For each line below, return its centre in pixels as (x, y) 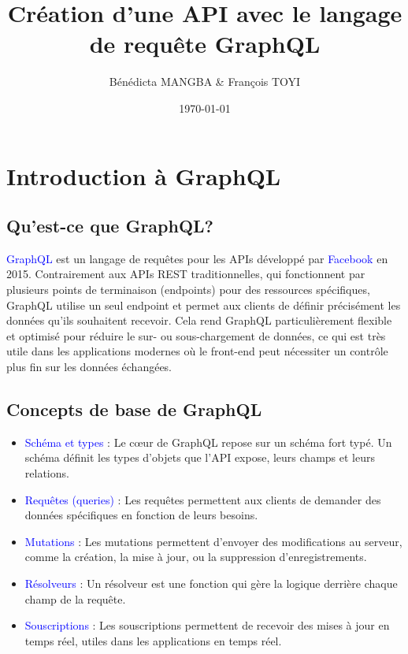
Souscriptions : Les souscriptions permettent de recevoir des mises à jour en (207, 625)
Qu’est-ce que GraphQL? (110, 226)
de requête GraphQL (205, 44)
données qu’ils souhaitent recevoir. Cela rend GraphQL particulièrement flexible (199, 320)
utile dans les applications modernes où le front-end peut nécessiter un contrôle (197, 351)
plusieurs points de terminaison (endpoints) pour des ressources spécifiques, (188, 290)
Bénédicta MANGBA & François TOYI (205, 82)
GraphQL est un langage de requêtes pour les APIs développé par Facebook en (197, 258)
